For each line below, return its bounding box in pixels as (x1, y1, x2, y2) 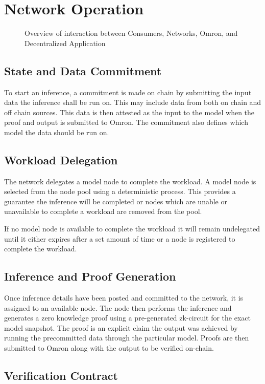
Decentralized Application (25, 37, 106, 48)
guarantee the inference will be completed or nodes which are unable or (4, 196, 227, 206)
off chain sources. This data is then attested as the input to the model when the (4, 106, 255, 117)
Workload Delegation (4, 152, 118, 167)
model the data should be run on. (4, 126, 109, 137)
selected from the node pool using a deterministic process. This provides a (4, 186, 236, 197)
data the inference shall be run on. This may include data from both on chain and (4, 97, 261, 108)
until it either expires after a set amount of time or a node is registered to (4, 233, 235, 244)
